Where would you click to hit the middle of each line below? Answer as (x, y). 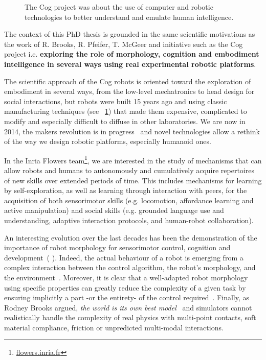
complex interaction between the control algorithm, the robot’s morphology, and (130, 267)
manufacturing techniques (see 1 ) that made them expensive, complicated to (126, 111)
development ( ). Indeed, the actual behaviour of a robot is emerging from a (124, 257)
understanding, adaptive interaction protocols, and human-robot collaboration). (129, 220)
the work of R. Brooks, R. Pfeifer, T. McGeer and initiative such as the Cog (124, 44)
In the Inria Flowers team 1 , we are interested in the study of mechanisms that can (133, 159)
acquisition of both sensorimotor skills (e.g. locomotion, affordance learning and (129, 200)
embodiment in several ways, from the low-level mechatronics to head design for (129, 91)
